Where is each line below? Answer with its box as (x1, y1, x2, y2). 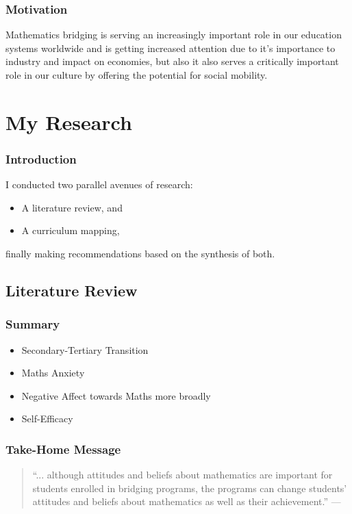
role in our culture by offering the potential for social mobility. (5, 68, 268, 81)
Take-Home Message (5, 440, 121, 457)
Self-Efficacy (21, 411, 73, 426)
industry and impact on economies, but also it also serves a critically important (5, 54, 339, 68)
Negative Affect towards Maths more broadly (21, 388, 211, 402)
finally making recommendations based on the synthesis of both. (5, 246, 275, 260)
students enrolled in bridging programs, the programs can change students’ (32, 480, 347, 495)
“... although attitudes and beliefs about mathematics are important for (32, 467, 333, 482)
